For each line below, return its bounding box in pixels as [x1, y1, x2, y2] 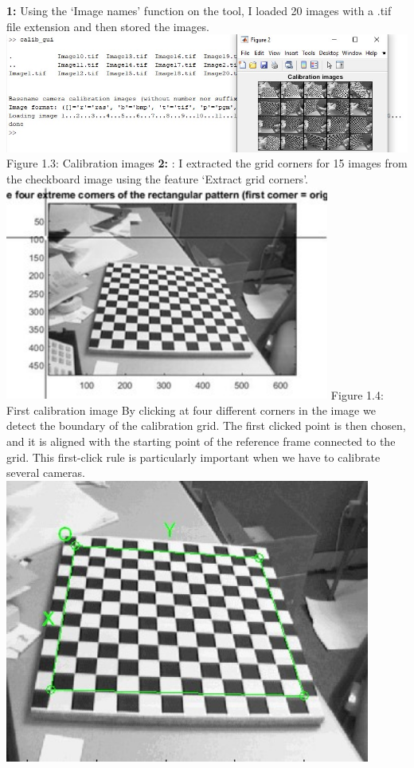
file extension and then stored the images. [6, 18, 209, 34]
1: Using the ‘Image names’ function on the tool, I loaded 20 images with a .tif [6, 2, 392, 18]
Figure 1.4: [330, 386, 384, 403]
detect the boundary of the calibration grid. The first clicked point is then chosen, [6, 417, 406, 434]
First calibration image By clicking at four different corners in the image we [6, 401, 376, 418]
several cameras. [6, 464, 85, 481]
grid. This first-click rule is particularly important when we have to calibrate [6, 448, 381, 465]
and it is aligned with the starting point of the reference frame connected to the [6, 432, 396, 449]
